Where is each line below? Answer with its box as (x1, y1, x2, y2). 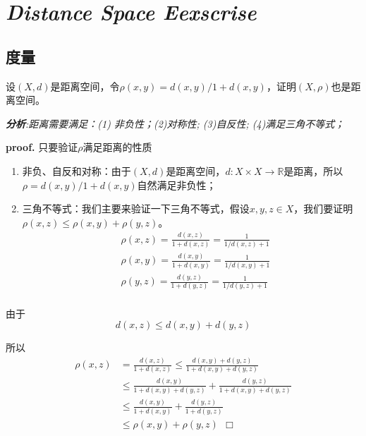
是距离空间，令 (50, 78, 120, 93)
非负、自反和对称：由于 (22, 163, 131, 178)
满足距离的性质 (83, 140, 152, 155)
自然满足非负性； (137, 177, 216, 192)
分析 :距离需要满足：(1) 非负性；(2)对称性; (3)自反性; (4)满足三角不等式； (6, 116, 345, 131)
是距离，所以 (283, 163, 343, 178)
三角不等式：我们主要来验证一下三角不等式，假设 (22, 201, 250, 216)
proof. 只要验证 (6, 140, 78, 155)
